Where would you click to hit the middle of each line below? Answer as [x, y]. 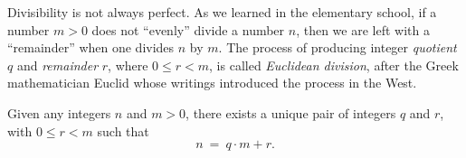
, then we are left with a [363, 29]
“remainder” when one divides [91, 47]
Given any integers [59, 112]
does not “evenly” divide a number [188, 29]
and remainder [57, 65]
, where [128, 65]
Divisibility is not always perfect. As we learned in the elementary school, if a [222, 12]
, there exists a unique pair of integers [291, 112]
